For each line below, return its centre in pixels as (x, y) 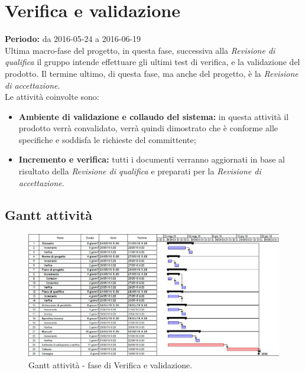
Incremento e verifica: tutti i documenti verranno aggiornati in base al (152, 159)
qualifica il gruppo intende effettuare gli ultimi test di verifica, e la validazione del (152, 62)
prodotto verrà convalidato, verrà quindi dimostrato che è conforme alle (148, 128)
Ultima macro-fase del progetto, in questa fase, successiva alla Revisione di (140, 50)
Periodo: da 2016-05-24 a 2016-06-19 (73, 39)
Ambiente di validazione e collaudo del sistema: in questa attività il (154, 116)
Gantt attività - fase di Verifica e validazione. (111, 364)
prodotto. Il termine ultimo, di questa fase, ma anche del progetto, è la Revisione (152, 73)
